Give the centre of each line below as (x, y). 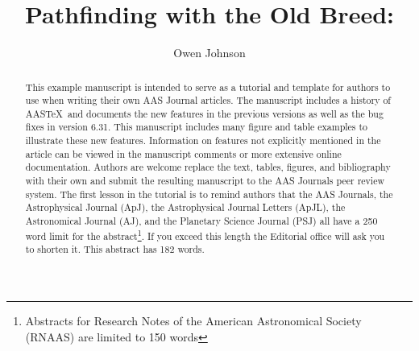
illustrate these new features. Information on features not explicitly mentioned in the (203, 140)
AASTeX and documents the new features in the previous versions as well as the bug (204, 113)
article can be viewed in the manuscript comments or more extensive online (183, 153)
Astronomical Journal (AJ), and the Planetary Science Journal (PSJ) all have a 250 (201, 221)
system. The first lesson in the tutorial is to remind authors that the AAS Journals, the (209, 194)
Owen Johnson (209, 53)
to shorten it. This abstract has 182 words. (115, 249)
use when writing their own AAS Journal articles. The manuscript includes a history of (208, 100)
